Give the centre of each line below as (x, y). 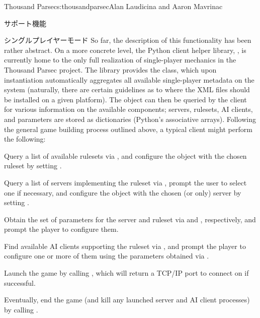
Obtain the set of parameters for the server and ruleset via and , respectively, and (130, 219)
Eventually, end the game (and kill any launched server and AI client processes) (127, 300)
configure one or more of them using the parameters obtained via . (107, 256)
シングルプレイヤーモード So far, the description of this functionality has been (128, 40)
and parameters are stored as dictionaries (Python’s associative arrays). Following (130, 119)
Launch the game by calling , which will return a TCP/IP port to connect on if (126, 273)
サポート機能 (25, 23)
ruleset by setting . (33, 166)
